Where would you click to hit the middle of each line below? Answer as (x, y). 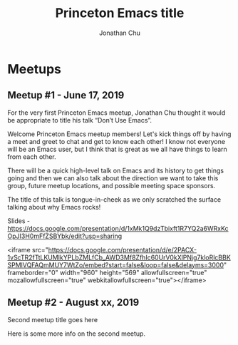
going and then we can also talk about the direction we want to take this (113, 178)
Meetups (35, 69)
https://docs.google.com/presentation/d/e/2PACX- (123, 249)
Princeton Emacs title (120, 13)
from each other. (32, 156)
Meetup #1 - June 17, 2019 (66, 95)
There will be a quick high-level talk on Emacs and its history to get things (116, 170)
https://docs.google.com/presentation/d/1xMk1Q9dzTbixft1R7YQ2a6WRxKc (118, 228)
